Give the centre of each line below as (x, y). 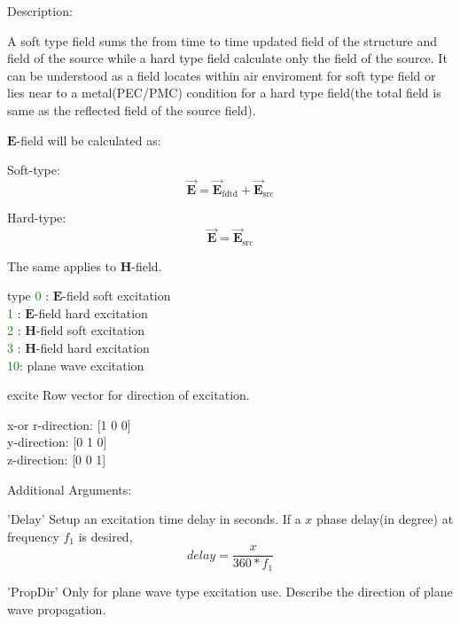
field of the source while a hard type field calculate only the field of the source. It (227, 58)
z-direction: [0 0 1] (57, 460)
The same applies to (62, 265)
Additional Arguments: (70, 489)
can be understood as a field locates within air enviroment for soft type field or (222, 75)
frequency (33, 536)
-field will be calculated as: (89, 140)
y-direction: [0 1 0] (57, 442)
